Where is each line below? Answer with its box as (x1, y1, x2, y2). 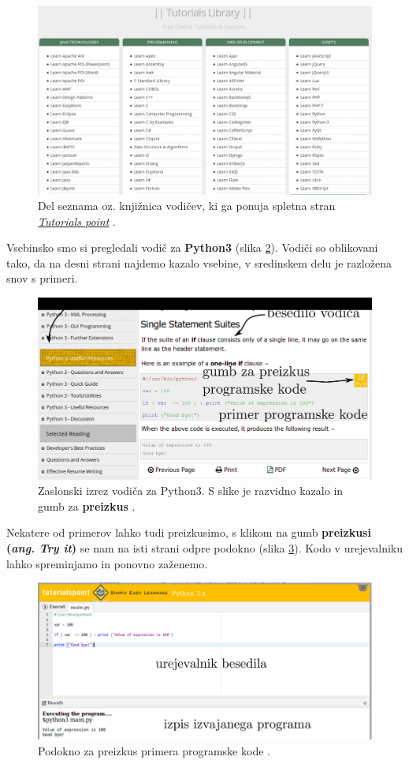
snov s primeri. (6, 270, 78, 286)
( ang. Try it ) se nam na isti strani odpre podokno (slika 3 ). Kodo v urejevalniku (6, 540, 403, 556)
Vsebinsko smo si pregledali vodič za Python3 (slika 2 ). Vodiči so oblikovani (6, 239, 378, 256)
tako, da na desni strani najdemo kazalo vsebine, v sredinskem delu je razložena (6, 254, 392, 271)
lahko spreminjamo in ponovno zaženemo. (6, 555, 208, 571)
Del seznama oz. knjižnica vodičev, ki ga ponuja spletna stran (38, 197, 336, 214)
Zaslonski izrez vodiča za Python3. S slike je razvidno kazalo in (38, 482, 344, 499)
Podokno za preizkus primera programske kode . (38, 742, 270, 758)
